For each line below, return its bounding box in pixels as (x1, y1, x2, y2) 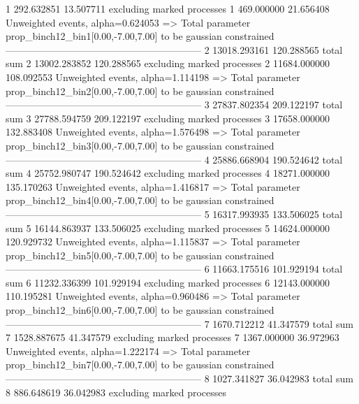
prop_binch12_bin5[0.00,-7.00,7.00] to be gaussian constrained (6, 247, 274, 262)
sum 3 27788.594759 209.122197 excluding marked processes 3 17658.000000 (6, 110, 330, 125)
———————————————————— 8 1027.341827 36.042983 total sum (6, 371, 353, 386)
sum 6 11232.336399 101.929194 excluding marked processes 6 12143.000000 (6, 275, 330, 289)
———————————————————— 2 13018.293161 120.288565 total (6, 42, 343, 57)
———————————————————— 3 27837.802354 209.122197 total (6, 97, 343, 112)
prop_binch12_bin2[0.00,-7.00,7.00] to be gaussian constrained (6, 83, 274, 98)
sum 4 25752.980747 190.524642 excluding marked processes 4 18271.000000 (6, 166, 330, 180)
